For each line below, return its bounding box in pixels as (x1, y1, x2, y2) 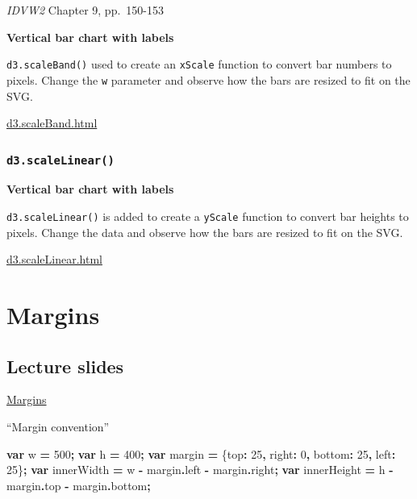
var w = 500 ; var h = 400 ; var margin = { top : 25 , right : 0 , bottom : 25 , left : (6, 445, 396, 462)
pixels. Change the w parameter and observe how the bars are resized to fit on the (6, 71, 411, 88)
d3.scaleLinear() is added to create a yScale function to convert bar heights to (6, 208, 409, 225)
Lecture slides (6, 353, 124, 378)
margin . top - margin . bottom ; (6, 476, 151, 493)
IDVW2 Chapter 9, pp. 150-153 (6, 2, 164, 18)
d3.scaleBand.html (6, 114, 98, 131)
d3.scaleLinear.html (6, 251, 102, 268)
